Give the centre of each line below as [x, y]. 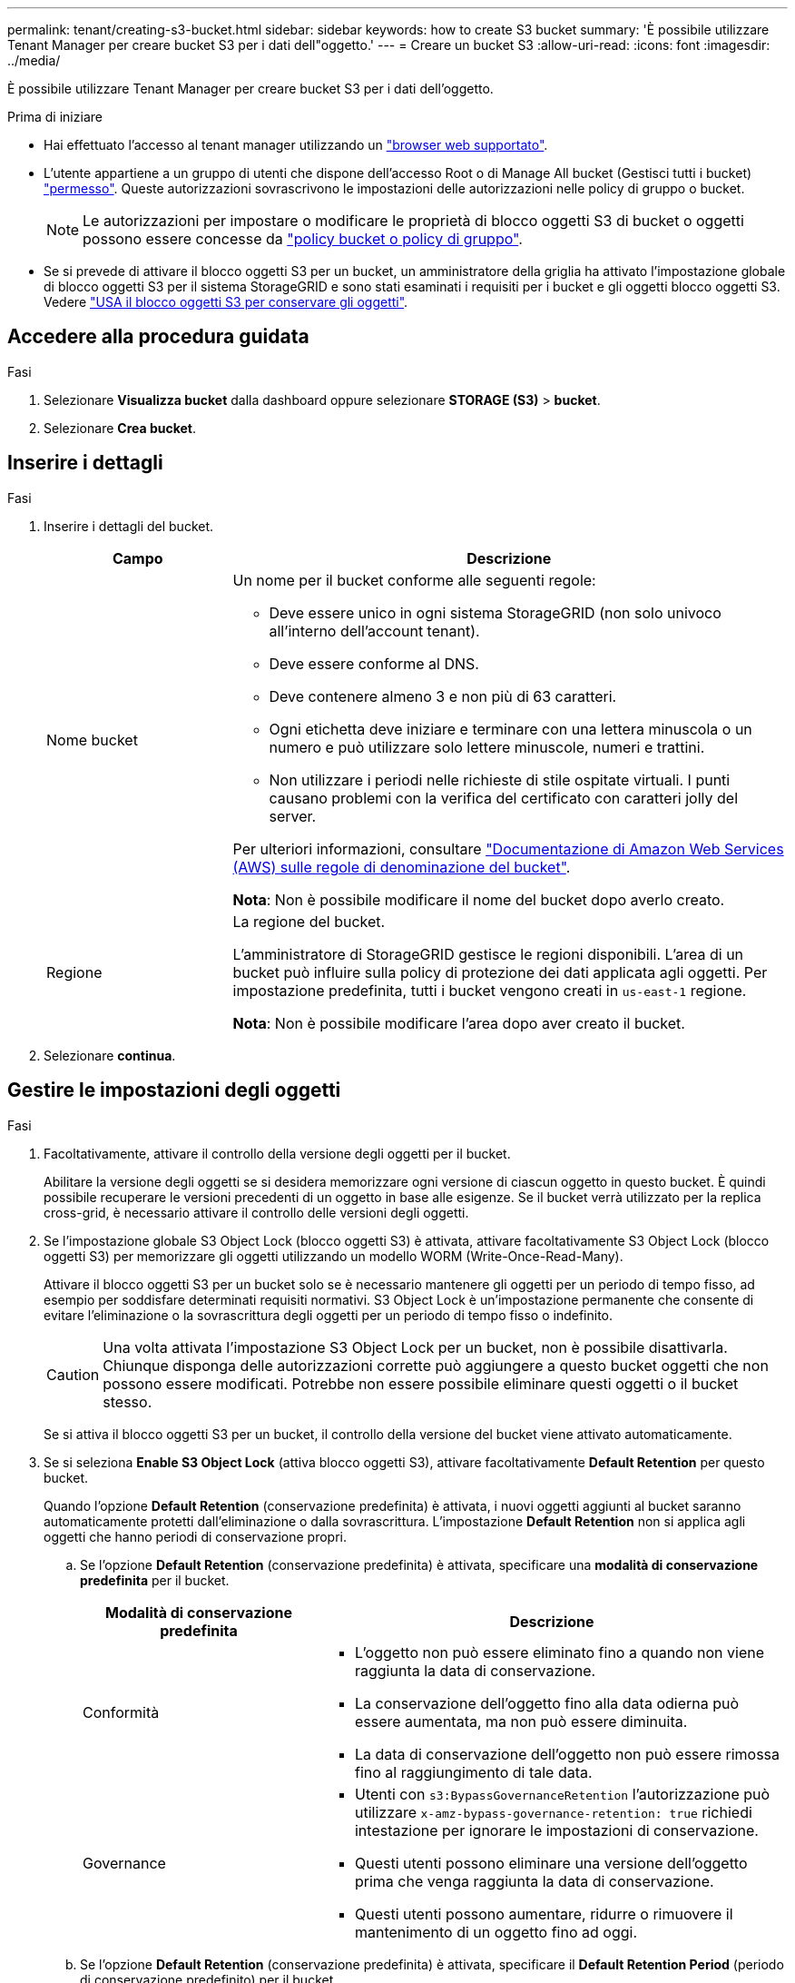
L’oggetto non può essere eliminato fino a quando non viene [559, 1652]
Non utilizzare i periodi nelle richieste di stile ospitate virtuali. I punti [500, 779]
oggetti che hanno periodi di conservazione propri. [195, 1536]
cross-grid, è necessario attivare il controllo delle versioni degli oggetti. [256, 1212]
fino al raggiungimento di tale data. [473, 1772]
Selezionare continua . [110, 1055]
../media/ [34, 60]
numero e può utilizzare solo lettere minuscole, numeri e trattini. [487, 747]
